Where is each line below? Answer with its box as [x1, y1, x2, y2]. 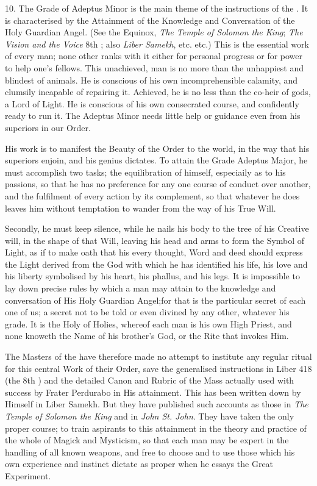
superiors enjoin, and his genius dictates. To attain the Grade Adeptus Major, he [5, 154, 308, 166]
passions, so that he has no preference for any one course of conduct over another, [5, 177, 311, 190]
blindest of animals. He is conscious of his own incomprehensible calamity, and [5, 73, 298, 86]
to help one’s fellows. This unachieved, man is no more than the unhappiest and [5, 61, 304, 74]
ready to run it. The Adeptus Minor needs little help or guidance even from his [5, 109, 301, 122]
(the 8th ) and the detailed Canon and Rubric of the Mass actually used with [5, 374, 294, 387]
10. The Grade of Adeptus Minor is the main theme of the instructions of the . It [5, 2, 308, 14]
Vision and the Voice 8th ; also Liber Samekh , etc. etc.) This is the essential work [5, 37, 309, 50]
